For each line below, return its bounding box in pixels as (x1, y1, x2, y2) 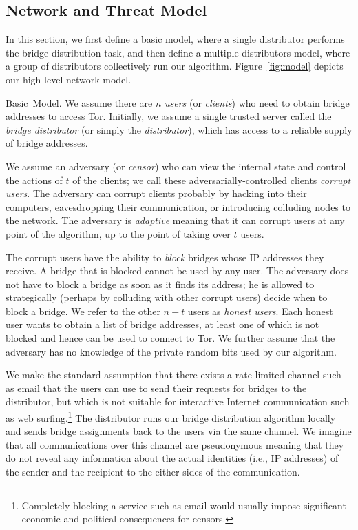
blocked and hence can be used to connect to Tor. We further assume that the (6, 331, 335, 345)
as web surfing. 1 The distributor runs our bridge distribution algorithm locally (6, 409, 336, 425)
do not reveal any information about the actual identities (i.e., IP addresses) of (6, 451, 339, 465)
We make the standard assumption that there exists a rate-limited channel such (6, 367, 341, 382)
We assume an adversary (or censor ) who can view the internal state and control (6, 159, 346, 173)
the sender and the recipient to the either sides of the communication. (6, 465, 300, 479)
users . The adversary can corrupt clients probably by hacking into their (6, 186, 307, 201)
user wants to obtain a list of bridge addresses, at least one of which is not (6, 317, 319, 332)
